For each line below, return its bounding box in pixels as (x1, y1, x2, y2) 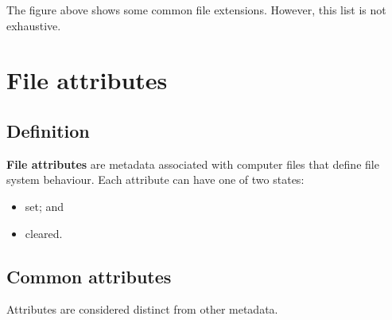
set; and (25, 197, 64, 214)
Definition (6, 118, 90, 142)
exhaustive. (6, 17, 61, 33)
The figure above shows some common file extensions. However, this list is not (6, 2, 386, 18)
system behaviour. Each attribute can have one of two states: (6, 171, 305, 188)
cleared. (25, 224, 63, 241)
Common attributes (6, 263, 172, 288)
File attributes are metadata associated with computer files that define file (6, 155, 379, 172)
